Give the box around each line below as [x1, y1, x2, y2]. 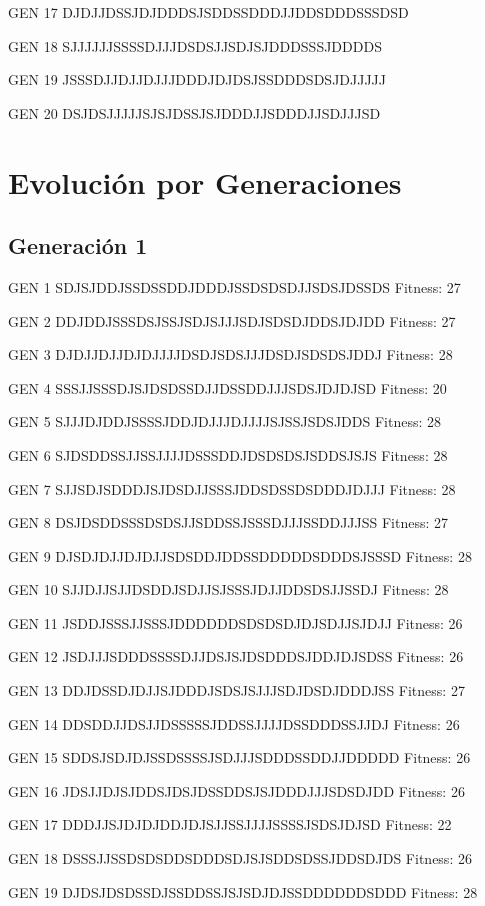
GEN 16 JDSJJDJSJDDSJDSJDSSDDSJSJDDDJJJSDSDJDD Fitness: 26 [8, 780, 465, 801]
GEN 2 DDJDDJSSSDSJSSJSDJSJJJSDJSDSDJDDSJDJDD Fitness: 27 [8, 310, 456, 331]
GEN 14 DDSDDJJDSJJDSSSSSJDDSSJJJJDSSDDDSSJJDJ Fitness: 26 [8, 713, 460, 734]
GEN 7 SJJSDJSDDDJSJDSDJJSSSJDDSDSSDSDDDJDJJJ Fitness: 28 [8, 478, 456, 499]
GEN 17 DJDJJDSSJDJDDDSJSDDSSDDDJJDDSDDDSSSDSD [8, 2, 409, 22]
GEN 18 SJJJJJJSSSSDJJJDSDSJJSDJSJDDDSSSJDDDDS [8, 35, 382, 56]
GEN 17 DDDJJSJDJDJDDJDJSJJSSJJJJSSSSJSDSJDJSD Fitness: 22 [8, 814, 452, 835]
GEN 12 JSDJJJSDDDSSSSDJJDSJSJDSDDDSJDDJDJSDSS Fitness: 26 [8, 646, 464, 667]
